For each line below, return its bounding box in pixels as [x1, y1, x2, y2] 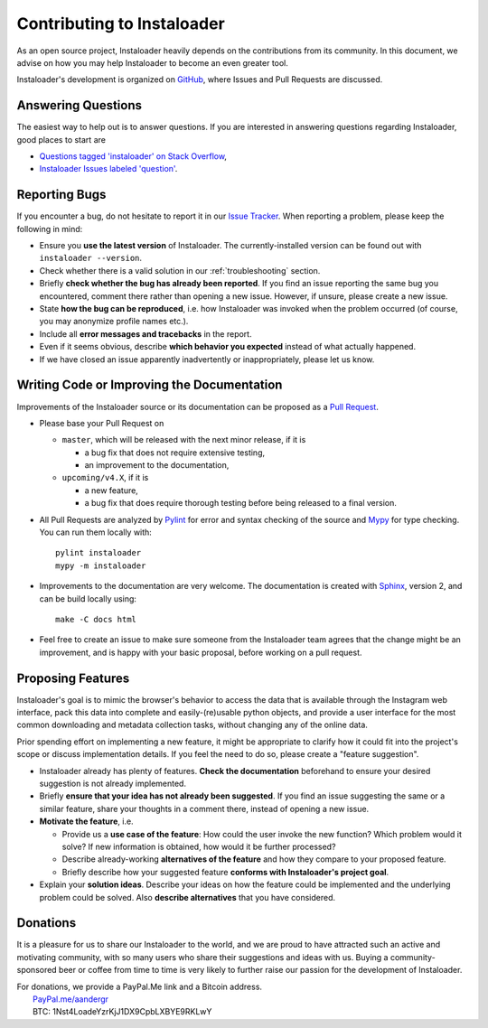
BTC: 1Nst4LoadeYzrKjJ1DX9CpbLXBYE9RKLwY [33, 1006, 212, 1017]
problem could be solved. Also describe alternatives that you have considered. [39, 892, 336, 902]
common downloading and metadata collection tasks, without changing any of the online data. [16, 719, 368, 731]
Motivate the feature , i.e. [39, 816, 135, 827]
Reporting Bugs [16, 187, 107, 202]
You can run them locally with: [39, 527, 153, 537]
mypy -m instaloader [55, 560, 146, 571]
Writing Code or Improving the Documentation [16, 378, 283, 393]
